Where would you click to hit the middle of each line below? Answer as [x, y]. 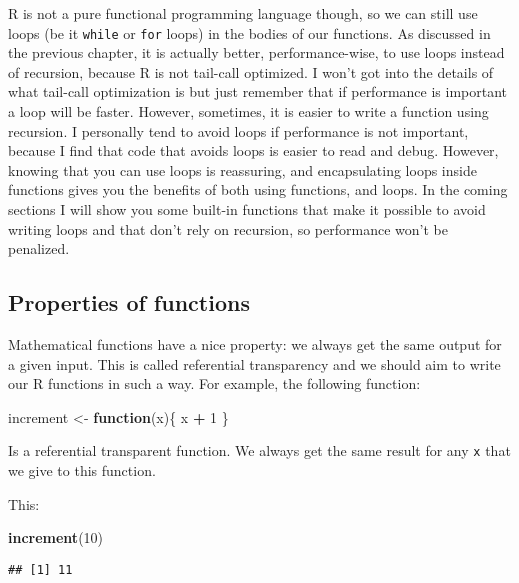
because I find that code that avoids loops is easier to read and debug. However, [253, 150]
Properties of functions [129, 302]
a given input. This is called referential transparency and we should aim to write [254, 363]
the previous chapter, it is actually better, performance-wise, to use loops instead [256, 52]
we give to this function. [82, 470]
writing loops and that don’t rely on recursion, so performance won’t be [228, 228]
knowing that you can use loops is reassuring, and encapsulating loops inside [242, 169]
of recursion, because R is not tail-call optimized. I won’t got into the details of [251, 71]
